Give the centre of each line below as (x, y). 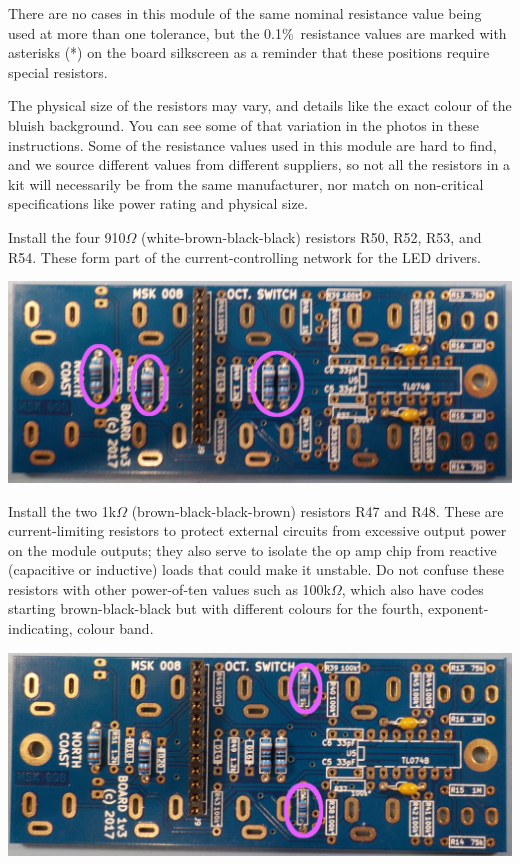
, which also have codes (412, 588)
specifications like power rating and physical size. (158, 203)
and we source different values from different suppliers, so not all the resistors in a (259, 164)
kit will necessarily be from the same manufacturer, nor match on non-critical (246, 183)
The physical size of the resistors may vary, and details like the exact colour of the (260, 105)
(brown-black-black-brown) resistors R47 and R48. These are (317, 510)
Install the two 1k (62, 510)
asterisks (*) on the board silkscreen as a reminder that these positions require (249, 52)
